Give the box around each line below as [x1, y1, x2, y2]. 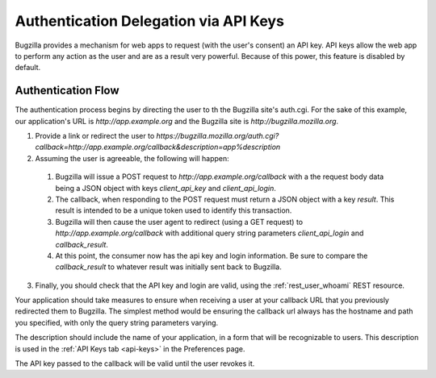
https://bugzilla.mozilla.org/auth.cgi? [156, 131, 279, 141]
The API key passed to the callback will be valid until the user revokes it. [15, 359, 255, 368]
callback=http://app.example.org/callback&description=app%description [35, 142, 281, 152]
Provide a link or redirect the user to [35, 131, 155, 141]
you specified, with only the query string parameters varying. [15, 318, 219, 327]
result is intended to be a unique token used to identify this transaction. [55, 206, 292, 215]
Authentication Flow [15, 84, 120, 98]
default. [15, 63, 41, 73]
